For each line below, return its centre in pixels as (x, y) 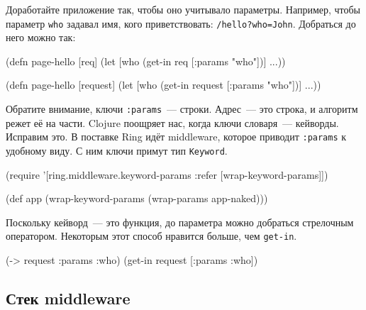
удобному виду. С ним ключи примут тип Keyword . (117, 150)
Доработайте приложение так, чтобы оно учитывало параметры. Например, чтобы (183, 9)
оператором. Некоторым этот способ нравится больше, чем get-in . (151, 236)
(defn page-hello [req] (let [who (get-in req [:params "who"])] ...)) (146, 61)
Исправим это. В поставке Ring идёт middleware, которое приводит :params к (176, 137)
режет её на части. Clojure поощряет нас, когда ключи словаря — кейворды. (172, 122)
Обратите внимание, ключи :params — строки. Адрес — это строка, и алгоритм (182, 109)
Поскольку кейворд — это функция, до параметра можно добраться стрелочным (180, 222)
